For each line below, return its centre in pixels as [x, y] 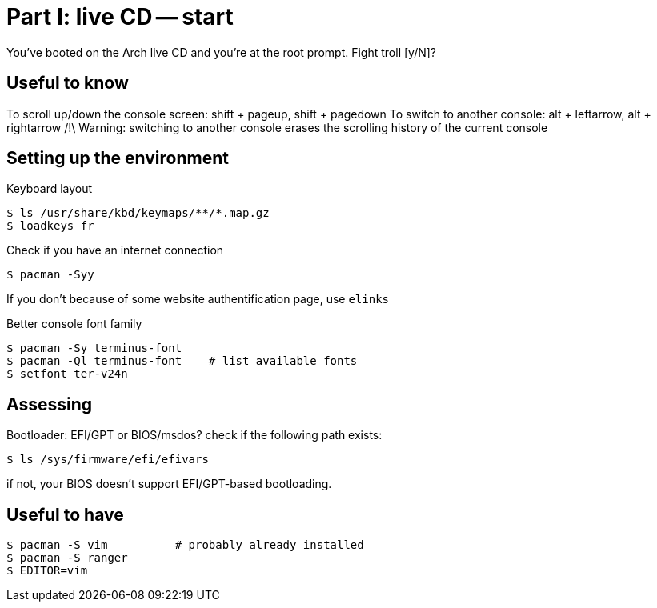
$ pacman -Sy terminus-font [94, 348]
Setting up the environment [118, 158]
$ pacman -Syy [50, 275]
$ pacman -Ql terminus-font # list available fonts [182, 361]
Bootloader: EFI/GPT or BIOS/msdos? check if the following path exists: [194, 435]
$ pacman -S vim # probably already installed [185, 545]
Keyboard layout [50, 189]
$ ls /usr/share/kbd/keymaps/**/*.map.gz [138, 213]
